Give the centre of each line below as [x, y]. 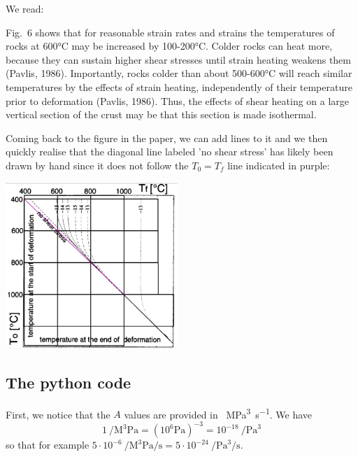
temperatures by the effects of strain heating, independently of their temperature [179, 86]
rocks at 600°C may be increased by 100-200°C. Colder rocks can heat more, [169, 46]
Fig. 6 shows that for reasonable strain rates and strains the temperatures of [170, 32]
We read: [25, 8]
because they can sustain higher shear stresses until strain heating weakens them [178, 59]
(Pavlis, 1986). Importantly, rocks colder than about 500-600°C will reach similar [179, 73]
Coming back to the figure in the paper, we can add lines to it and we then [167, 138]
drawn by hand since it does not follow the [97, 165]
